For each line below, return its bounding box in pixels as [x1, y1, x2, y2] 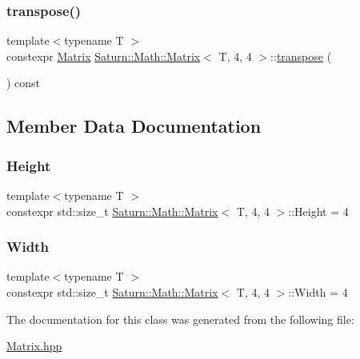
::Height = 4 [288, 202, 349, 219]
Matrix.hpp [6, 337, 62, 354]
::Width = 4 [288, 284, 348, 300]
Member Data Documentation [6, 114, 262, 138]
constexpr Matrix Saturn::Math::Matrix [6, 47, 201, 64]
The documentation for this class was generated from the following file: [6, 310, 354, 327]
